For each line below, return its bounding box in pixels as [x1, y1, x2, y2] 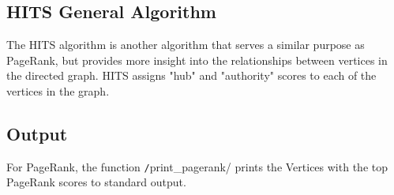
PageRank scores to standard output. [6, 174, 186, 190]
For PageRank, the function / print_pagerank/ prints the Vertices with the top [6, 158, 388, 174]
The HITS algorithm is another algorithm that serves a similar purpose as [6, 36, 365, 53]
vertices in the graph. [6, 82, 110, 99]
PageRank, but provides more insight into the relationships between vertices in [6, 51, 388, 68]
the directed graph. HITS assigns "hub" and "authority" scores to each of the [6, 67, 377, 84]
